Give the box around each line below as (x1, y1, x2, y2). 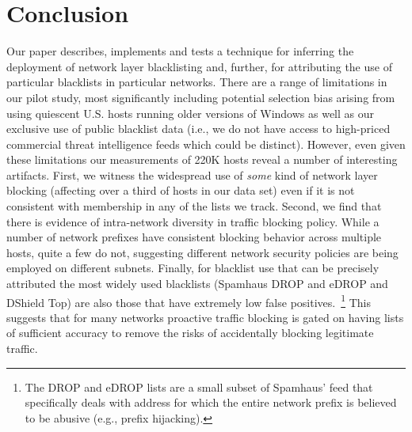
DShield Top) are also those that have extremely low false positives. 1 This (6, 291, 371, 310)
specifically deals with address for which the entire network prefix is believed (25, 394, 397, 411)
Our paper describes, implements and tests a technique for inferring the (6, 43, 354, 59)
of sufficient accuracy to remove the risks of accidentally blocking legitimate (6, 324, 374, 341)
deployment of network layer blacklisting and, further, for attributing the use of (6, 58, 392, 74)
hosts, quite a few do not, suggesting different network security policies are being (6, 244, 399, 260)
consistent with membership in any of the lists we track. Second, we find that (6, 198, 382, 214)
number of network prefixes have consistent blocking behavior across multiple (6, 229, 382, 245)
